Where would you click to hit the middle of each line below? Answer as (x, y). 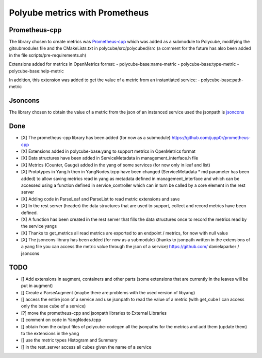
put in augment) (37, 286)
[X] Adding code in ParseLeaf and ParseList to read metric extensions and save (100, 199)
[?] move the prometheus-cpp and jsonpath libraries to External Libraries (94, 313)
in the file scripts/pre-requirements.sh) (48, 55)
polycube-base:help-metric (36, 71)
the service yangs (39, 226)
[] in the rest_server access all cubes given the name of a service (86, 347)
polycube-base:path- (222, 80)
